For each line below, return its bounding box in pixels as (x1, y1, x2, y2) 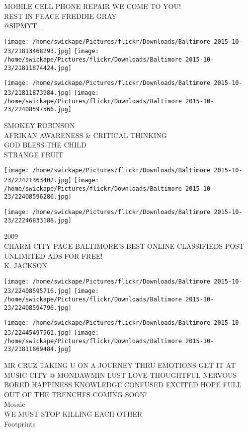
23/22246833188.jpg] (4, 216, 72, 224)
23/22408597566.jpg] (4, 106, 72, 113)
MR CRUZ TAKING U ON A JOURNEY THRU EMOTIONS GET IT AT (4, 360, 236, 370)
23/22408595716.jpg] (4, 288, 72, 295)
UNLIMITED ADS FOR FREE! (4, 250, 103, 261)
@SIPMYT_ (4, 20, 43, 31)
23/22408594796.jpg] (4, 304, 72, 311)
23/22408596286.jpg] (4, 193, 72, 201)
